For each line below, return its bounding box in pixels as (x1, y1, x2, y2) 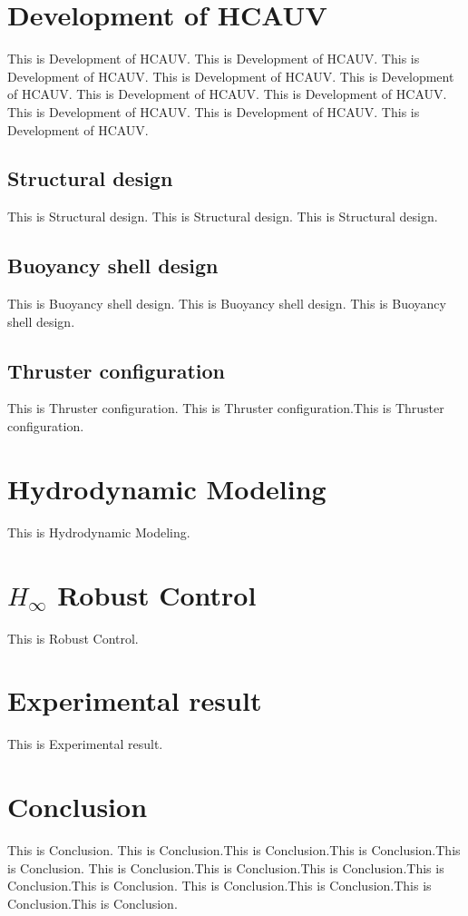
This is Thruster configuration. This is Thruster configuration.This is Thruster (7, 399, 444, 418)
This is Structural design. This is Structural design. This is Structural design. (7, 207, 438, 226)
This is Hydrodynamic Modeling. (7, 522, 190, 541)
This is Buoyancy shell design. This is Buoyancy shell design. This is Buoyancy (7, 294, 446, 313)
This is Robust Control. (7, 628, 139, 647)
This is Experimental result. (7, 734, 163, 753)
